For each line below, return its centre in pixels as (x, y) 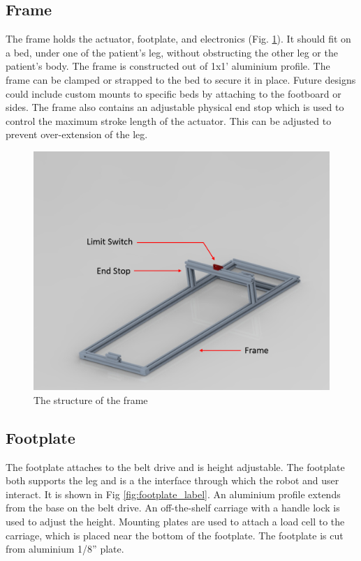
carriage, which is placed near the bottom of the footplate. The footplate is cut (175, 535)
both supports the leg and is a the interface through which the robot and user (172, 480)
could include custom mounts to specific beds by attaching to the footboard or (174, 93)
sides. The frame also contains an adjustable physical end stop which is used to (175, 107)
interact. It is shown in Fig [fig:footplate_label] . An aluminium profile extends (173, 494)
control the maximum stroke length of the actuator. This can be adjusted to (169, 120)
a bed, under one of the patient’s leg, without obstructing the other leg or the (172, 52)
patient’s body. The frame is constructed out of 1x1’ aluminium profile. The (168, 66)
